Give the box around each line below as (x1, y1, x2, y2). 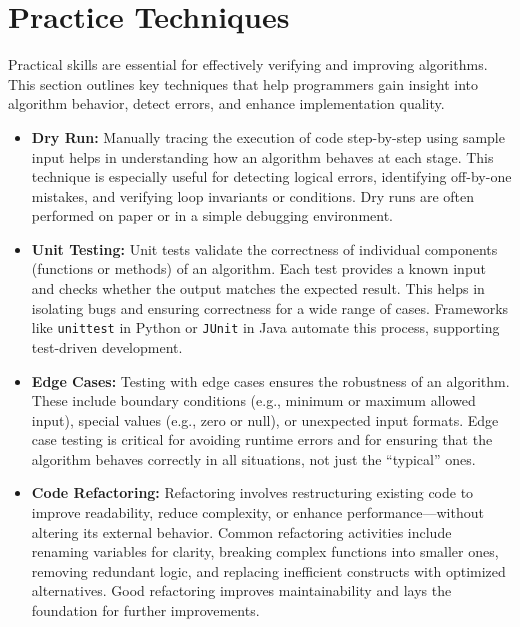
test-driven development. (31, 336, 183, 357)
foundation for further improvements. (31, 600, 260, 621)
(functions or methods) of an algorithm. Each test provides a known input (31, 258, 486, 279)
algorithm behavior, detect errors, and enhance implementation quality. (8, 93, 445, 114)
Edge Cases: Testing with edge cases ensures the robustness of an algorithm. (31, 370, 510, 391)
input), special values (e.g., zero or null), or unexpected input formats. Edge (31, 409, 499, 430)
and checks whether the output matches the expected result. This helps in (31, 278, 485, 299)
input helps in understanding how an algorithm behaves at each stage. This (31, 146, 494, 167)
